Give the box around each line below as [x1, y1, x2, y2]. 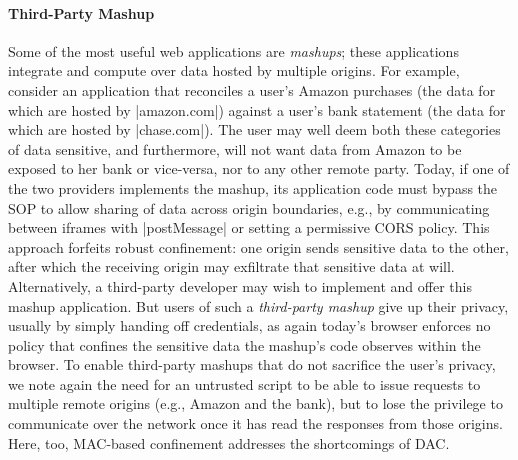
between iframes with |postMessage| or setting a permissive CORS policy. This [8, 217, 490, 238]
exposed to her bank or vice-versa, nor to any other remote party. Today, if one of [8, 158, 510, 179]
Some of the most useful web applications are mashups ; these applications [8, 40, 459, 61]
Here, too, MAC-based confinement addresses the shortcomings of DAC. [8, 432, 450, 453]
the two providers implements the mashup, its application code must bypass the [8, 177, 498, 198]
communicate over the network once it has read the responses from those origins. [8, 413, 503, 434]
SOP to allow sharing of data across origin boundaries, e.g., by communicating [8, 197, 490, 218]
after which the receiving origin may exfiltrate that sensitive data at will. [8, 256, 455, 277]
